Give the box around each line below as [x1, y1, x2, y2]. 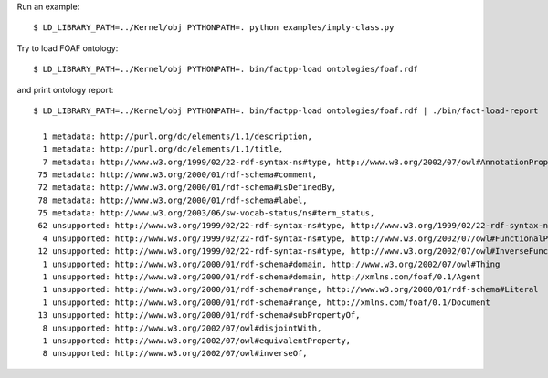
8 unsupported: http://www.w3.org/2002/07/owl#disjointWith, [42, 322, 322, 333]
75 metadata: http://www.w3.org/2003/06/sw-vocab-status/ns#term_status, [37, 208, 375, 218]
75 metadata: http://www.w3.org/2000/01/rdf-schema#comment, [37, 169, 318, 180]
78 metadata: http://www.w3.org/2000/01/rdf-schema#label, [37, 194, 308, 205]
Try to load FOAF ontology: [16, 42, 119, 54]
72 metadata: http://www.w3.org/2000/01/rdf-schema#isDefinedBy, [37, 183, 337, 193]
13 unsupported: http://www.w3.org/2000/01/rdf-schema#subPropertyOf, [37, 310, 361, 320]
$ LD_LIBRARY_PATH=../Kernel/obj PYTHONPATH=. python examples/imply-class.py [33, 23, 395, 33]
